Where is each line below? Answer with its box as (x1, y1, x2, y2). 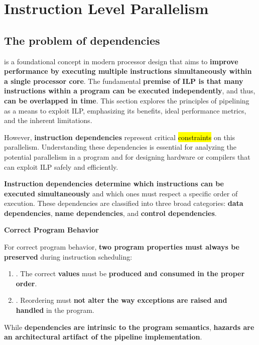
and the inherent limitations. (4, 115, 92, 126)
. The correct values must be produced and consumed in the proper (16, 268, 245, 279)
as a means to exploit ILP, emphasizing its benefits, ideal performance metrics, (4, 105, 246, 116)
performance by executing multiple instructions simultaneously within (4, 66, 252, 76)
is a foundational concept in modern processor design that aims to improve (4, 56, 238, 66)
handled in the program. (16, 305, 94, 315)
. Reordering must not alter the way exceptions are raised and (16, 295, 227, 305)
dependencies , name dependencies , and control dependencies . (4, 207, 217, 218)
